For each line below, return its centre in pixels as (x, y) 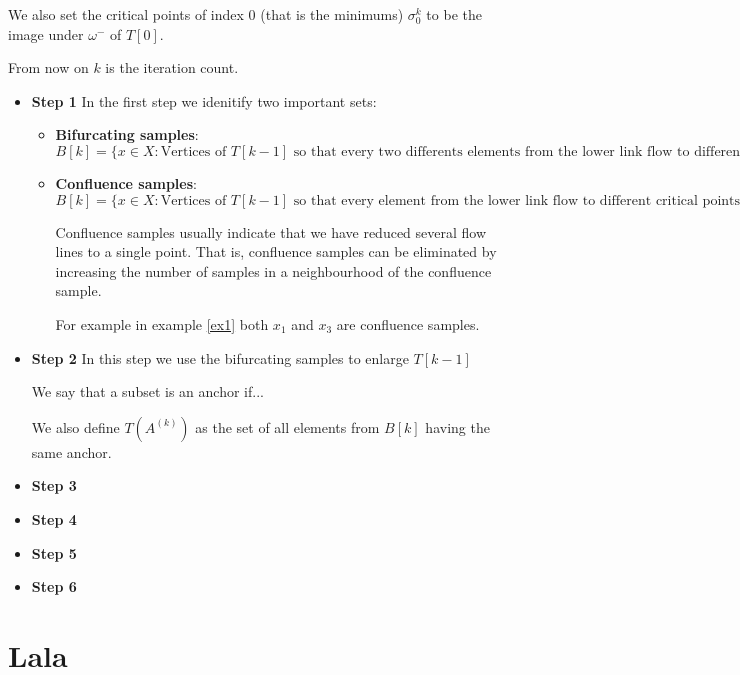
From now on (48, 67)
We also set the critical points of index (126, 14)
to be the (454, 14)
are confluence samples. (408, 323)
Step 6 (54, 586)
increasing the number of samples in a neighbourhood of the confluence (273, 270)
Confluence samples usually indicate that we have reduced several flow (271, 231)
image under (46, 33)
